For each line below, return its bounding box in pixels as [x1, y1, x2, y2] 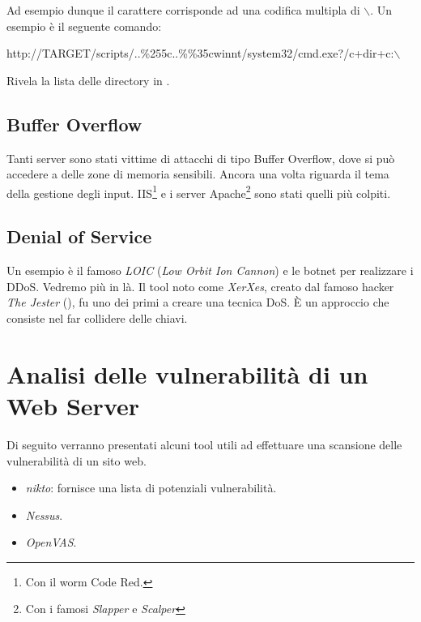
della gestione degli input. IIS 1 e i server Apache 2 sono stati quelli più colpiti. [6, 182, 391, 201]
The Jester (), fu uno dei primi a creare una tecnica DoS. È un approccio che [6, 294, 389, 311]
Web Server [6, 388, 140, 422]
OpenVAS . [25, 534, 77, 551]
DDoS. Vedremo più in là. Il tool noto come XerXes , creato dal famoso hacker [6, 277, 394, 294]
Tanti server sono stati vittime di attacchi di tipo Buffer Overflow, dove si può [6, 149, 395, 166]
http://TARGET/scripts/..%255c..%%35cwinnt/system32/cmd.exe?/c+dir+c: [6, 45, 394, 62]
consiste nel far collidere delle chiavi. [6, 310, 188, 326]
